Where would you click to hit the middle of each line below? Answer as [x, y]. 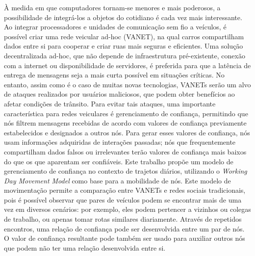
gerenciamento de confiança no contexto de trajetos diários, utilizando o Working [126, 171]
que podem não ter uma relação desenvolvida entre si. [85, 247]
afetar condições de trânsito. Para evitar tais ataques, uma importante [110, 103]
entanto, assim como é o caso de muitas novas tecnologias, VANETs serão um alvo [127, 84]
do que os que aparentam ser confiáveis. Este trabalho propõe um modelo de [119, 161]
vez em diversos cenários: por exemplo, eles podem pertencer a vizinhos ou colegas [127, 209]
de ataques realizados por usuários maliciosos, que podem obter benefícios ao [119, 94]
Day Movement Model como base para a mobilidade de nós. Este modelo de [117, 180]
